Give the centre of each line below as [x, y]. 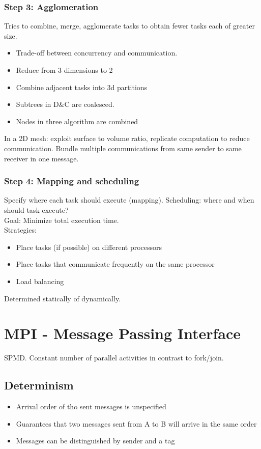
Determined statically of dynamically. [62, 298]
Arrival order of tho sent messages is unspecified [91, 406]
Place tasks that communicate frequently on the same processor [115, 264]
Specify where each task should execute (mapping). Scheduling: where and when [129, 200]
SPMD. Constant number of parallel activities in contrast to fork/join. [114, 358]
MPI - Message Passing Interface [123, 333]
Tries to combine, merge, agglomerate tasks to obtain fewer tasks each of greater [129, 26]
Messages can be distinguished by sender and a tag [95, 441]
